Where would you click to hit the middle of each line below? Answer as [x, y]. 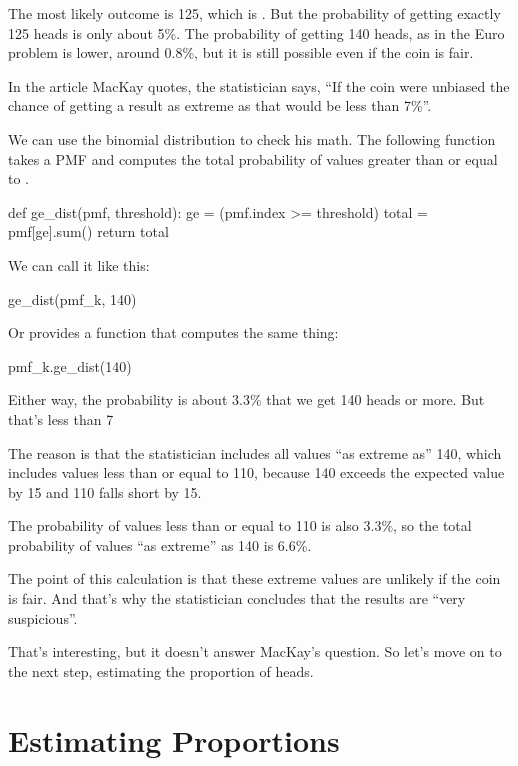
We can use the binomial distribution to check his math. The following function [252, 138]
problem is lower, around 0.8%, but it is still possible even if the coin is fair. [241, 52]
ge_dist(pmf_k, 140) [72, 298]
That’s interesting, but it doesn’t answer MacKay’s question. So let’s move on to [255, 651]
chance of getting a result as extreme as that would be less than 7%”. [220, 105]
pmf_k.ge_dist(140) [70, 365]
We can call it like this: [79, 264]
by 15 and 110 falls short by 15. [105, 491]
